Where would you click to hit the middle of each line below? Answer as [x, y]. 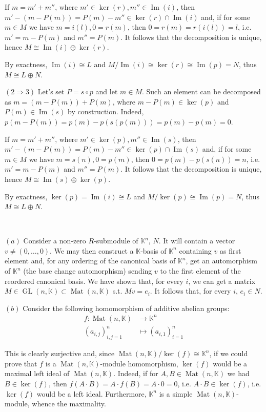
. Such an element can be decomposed [201, 91]
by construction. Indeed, [106, 111]
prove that [21, 363]
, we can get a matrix [222, 281]
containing [195, 250]
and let [107, 91]
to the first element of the [200, 271]
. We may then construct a [92, 250]
